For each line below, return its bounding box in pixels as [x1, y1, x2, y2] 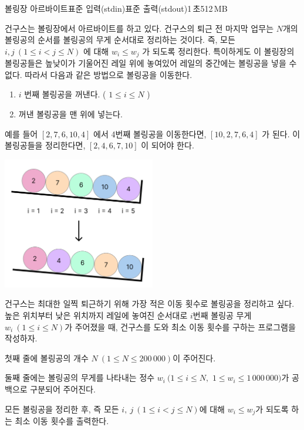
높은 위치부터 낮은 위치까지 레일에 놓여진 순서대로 [5, 309, 188, 321]
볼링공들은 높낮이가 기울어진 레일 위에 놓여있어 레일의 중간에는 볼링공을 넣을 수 [5, 57, 297, 69]
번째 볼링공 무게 [192, 309, 252, 321]
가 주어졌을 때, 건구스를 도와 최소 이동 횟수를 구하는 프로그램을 [65, 320, 296, 333]
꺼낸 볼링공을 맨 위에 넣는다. [18, 108, 123, 120]
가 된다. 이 [262, 127, 300, 140]
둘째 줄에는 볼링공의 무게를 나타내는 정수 [5, 371, 155, 384]
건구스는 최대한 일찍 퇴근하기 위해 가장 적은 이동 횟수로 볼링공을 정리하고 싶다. [5, 297, 295, 310]
